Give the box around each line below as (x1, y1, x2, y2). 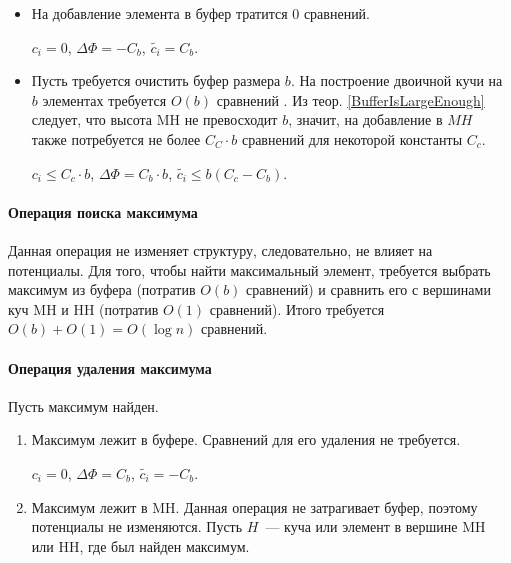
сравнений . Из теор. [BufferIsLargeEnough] (216, 89, 485, 110)
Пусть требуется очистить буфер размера (31, 70, 281, 91)
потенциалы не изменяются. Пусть (31, 516, 243, 537)
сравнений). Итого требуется (209, 298, 385, 319)
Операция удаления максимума (8, 357, 212, 378)
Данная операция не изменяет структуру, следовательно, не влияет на (8, 239, 433, 260)
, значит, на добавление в (288, 109, 443, 130)
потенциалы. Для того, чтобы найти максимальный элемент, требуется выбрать (8, 259, 491, 280)
